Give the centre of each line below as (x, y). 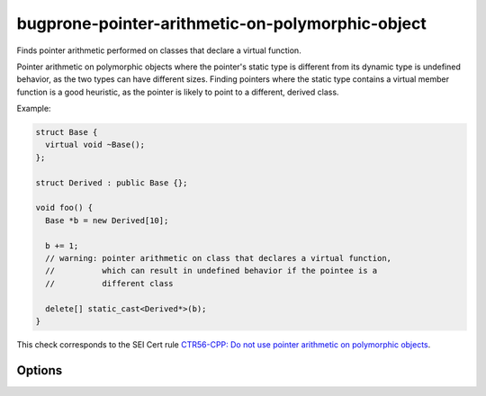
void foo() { (64, 208)
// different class (110, 283)
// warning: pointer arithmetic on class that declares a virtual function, (218, 258)
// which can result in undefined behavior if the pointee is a (211, 271)
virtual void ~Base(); (95, 145)
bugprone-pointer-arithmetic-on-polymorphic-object (221, 23)
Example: (34, 109)
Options (40, 370)
